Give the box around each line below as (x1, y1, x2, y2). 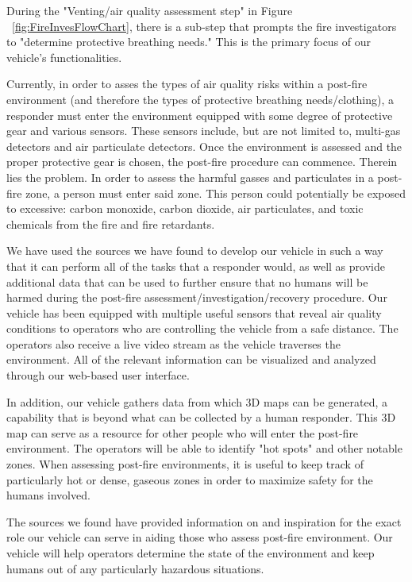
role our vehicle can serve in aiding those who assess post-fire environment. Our (6, 529, 393, 545)
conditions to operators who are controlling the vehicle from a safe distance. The (6, 320, 399, 337)
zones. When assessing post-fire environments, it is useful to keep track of (6, 456, 364, 472)
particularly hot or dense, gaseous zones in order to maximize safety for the (6, 471, 373, 488)
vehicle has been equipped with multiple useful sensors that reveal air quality (6, 304, 382, 321)
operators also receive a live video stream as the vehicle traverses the (6, 335, 341, 352)
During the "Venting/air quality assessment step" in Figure (6, 2, 293, 18)
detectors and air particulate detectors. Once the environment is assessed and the (6, 137, 402, 154)
